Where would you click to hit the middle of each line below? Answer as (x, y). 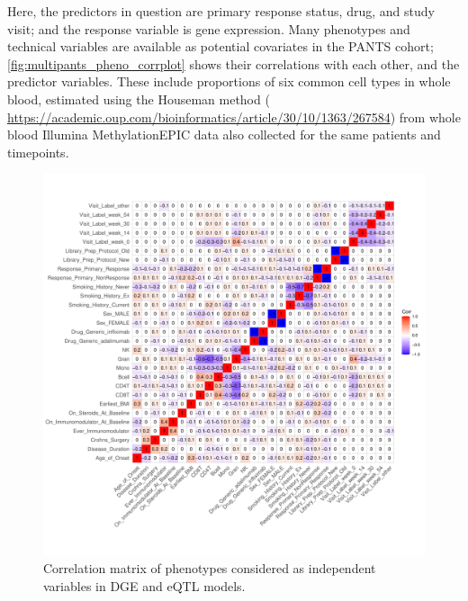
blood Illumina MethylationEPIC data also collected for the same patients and (224, 135)
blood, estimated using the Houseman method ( (139, 99)
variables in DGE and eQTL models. (144, 585)
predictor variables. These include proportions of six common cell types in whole (229, 81)
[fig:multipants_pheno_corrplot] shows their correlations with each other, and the (234, 63)
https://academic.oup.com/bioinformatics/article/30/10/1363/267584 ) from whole (234, 117)
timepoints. (38, 152)
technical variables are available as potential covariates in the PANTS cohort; (220, 46)
